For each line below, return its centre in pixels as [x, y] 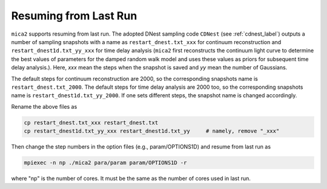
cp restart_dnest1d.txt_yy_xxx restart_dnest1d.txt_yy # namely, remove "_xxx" [152, 131]
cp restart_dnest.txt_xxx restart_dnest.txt [91, 123]
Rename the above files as [44, 106]
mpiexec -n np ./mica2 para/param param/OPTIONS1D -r [105, 163]
